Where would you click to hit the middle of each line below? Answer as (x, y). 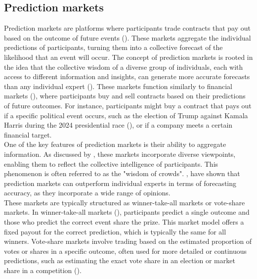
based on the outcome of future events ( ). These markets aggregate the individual (128, 37)
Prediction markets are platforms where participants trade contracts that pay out (127, 28)
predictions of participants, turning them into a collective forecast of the (113, 47)
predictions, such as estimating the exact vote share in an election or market (120, 260)
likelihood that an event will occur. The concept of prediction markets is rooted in (128, 57)
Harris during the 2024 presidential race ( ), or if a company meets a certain (118, 125)
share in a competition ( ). (43, 270)
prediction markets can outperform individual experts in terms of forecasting (120, 183)
